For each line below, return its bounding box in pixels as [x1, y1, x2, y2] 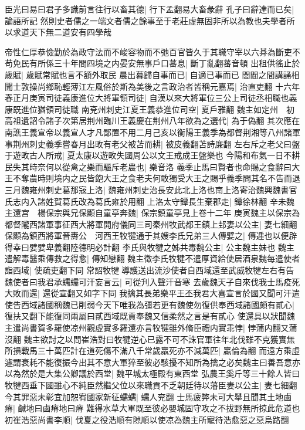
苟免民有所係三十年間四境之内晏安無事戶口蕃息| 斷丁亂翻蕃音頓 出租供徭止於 [5, 57, 300, 69]
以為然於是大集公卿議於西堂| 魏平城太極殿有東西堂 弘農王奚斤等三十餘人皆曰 [5, 367, 300, 380]
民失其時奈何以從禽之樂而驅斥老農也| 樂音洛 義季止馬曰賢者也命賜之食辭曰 [5, 160, 292, 172]
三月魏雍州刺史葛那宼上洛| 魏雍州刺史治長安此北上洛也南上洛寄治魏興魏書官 [5, 183, 297, 195]
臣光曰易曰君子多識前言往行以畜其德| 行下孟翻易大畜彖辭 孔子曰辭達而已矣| [5, 3, 294, 15]
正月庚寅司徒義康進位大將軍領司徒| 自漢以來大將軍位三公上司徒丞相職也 [12, 92, 289, 104]
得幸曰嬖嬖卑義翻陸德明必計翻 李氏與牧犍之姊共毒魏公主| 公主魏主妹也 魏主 [5, 241, 294, 253]
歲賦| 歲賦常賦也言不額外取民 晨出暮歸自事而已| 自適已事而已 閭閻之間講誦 [5, 68, 292, 80]
